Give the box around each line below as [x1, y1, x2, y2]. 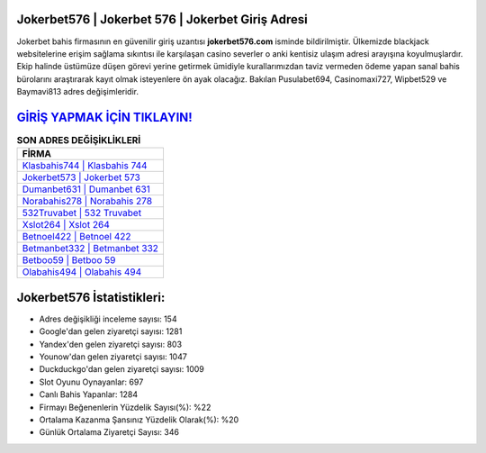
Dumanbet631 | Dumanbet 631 [22, 183, 150, 195]
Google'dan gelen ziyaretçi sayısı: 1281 [39, 326, 183, 337]
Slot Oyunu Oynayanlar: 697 [39, 376, 144, 387]
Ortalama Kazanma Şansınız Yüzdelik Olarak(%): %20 [39, 414, 239, 425]
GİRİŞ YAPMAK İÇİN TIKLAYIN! [16, 109, 193, 125]
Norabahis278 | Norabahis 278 [22, 195, 153, 207]
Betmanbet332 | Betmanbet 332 [22, 242, 159, 255]
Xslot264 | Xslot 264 [22, 219, 110, 231]
